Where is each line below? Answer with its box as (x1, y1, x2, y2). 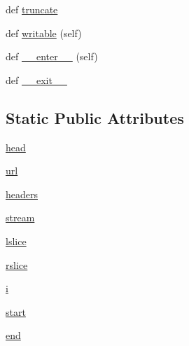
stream (6, 210, 35, 225)
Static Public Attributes (6, 106, 184, 128)
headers (6, 186, 38, 201)
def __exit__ (6, 72, 67, 87)
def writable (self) (6, 25, 82, 40)
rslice (6, 257, 28, 272)
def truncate (6, 2, 58, 16)
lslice (6, 233, 27, 248)
